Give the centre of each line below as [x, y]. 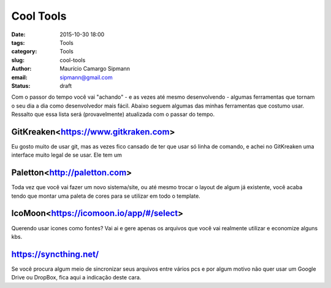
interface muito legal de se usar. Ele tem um [67, 155]
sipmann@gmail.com [86, 77]
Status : [21, 85]
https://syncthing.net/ [55, 254]
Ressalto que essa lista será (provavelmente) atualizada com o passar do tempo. [113, 114]
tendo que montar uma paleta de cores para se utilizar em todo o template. [106, 196]
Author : [21, 69]
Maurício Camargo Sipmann [95, 69]
